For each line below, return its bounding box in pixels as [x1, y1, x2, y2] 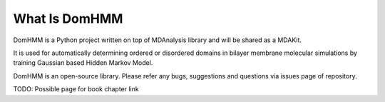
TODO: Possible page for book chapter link [13, 85, 139, 93]
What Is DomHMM [13, 11, 123, 26]
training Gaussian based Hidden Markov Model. [13, 58, 153, 67]
